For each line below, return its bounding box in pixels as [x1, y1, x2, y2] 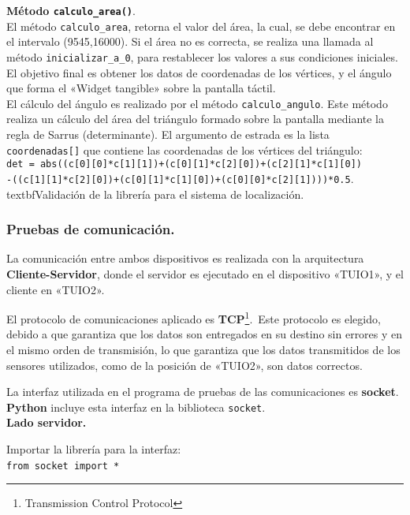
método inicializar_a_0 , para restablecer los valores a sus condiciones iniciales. [6, 48, 398, 65]
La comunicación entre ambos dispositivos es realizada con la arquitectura [6, 250, 364, 267]
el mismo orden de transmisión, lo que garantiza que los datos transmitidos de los [6, 341, 401, 357]
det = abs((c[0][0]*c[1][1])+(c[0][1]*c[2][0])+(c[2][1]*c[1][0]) [6, 159, 363, 170]
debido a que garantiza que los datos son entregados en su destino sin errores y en [6, 326, 403, 342]
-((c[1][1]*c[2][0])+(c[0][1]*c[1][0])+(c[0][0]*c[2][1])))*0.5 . [6, 170, 354, 186]
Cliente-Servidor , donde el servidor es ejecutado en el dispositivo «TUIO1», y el [6, 265, 404, 282]
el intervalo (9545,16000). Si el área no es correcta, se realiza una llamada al [6, 33, 374, 50]
